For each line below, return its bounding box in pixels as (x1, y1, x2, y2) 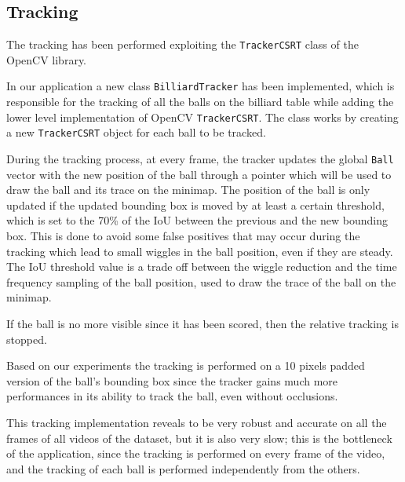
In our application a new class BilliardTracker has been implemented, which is (6, 78, 395, 94)
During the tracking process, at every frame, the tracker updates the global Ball (6, 151, 394, 167)
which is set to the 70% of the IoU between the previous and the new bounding (6, 212, 388, 228)
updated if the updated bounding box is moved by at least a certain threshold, (6, 196, 385, 213)
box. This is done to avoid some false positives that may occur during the (6, 228, 360, 244)
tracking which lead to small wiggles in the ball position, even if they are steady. (6, 243, 393, 259)
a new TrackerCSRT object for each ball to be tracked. (6, 124, 266, 141)
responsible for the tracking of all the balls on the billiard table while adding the (6, 93, 394, 110)
